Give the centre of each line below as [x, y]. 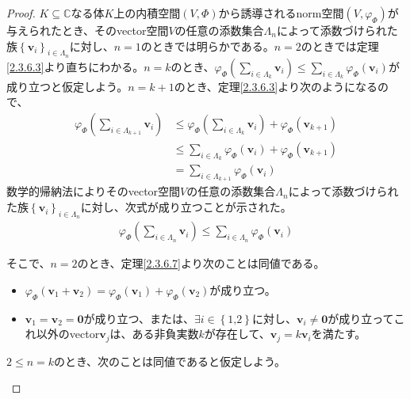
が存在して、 [237, 334]
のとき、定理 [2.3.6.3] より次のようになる [276, 86]
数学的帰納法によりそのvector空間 [94, 191]
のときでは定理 [340, 46]
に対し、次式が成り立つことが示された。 [186, 207]
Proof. [21, 13]
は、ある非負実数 [154, 334]
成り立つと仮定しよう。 [67, 86]
